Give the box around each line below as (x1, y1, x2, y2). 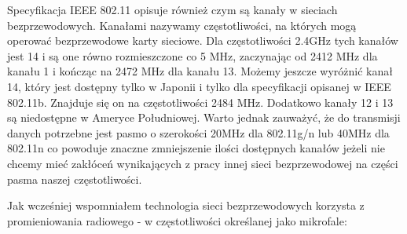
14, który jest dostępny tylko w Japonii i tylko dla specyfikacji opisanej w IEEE (7, 78, 391, 94)
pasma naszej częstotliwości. (7, 170, 142, 187)
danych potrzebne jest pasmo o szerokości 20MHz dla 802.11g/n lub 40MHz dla (7, 124, 390, 141)
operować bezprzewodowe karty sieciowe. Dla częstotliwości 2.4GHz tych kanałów (7, 32, 398, 49)
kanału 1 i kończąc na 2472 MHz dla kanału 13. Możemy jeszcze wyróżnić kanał (7, 63, 393, 79)
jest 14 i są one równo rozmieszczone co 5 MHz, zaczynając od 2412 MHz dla (7, 47, 378, 64)
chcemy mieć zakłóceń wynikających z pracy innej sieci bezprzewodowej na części (7, 155, 398, 171)
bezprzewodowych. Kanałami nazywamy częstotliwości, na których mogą (7, 16, 357, 33)
